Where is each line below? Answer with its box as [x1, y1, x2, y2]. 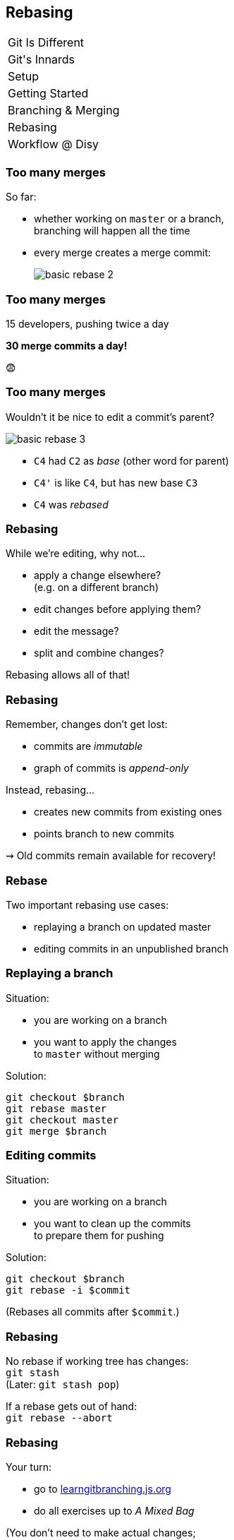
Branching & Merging [8, 103, 120, 118]
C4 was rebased [34, 498, 109, 511]
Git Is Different [8, 35, 85, 50]
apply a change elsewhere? [34, 569, 161, 582]
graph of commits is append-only [34, 762, 189, 775]
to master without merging [34, 1047, 160, 1060]
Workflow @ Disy [8, 137, 99, 152]
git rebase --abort [6, 1412, 113, 1424]
